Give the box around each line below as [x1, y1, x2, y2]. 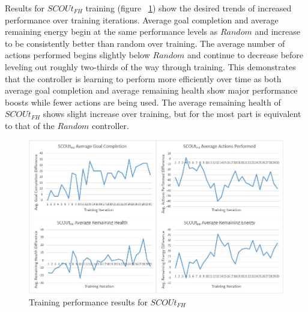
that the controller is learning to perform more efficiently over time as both [5, 72, 282, 85]
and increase [255, 25, 300, 38]
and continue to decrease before [187, 49, 304, 61]
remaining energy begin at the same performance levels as [5, 25, 218, 38]
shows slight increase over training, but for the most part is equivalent [43, 107, 301, 120]
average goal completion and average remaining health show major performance [5, 84, 298, 97]
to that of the [5, 119, 55, 131]
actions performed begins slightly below [5, 49, 150, 61]
